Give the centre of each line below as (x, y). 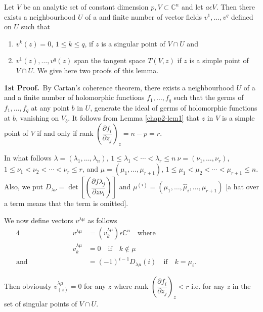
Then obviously (28, 285)
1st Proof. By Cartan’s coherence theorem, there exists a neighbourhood (119, 87)
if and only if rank (65, 133)
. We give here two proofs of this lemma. (96, 70)
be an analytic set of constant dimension (86, 7)
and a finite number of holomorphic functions (74, 97)
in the (242, 285)
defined (242, 16)
